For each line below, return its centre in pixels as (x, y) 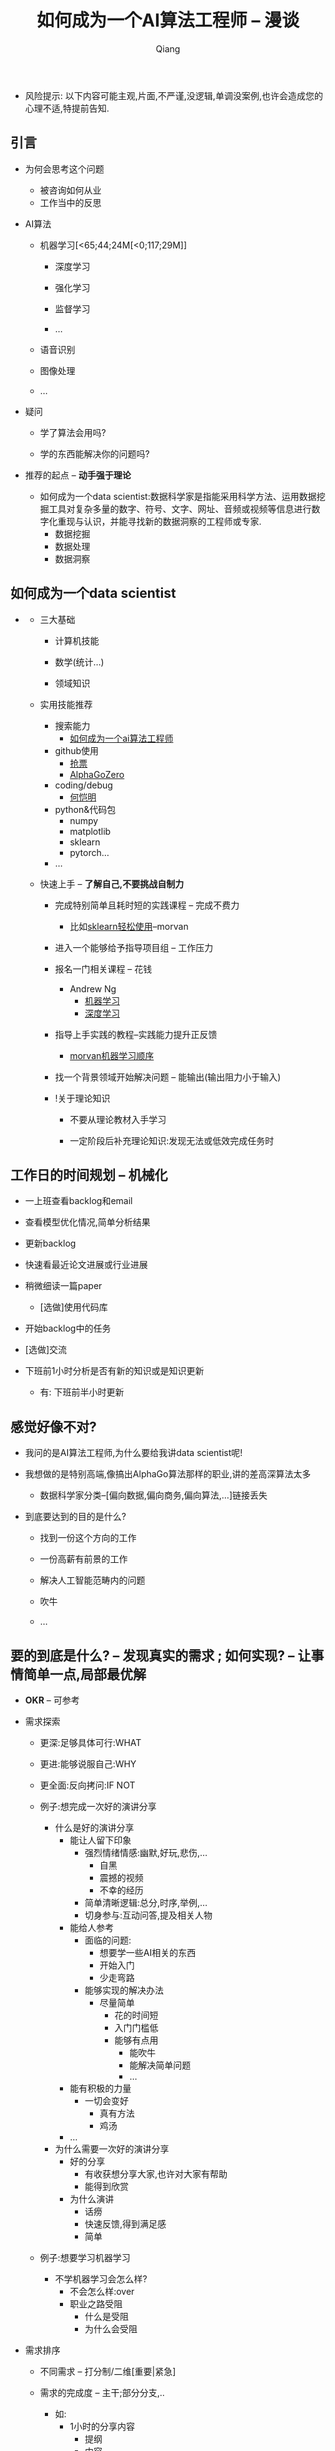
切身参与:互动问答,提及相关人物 (148, 1915)
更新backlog (50, 1243)
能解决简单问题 (160, 2065)
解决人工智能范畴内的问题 (92, 1580)
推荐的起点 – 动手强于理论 (78, 475)
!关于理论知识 (82, 1098)
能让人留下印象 (100, 1840)
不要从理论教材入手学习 (118, 1119)
